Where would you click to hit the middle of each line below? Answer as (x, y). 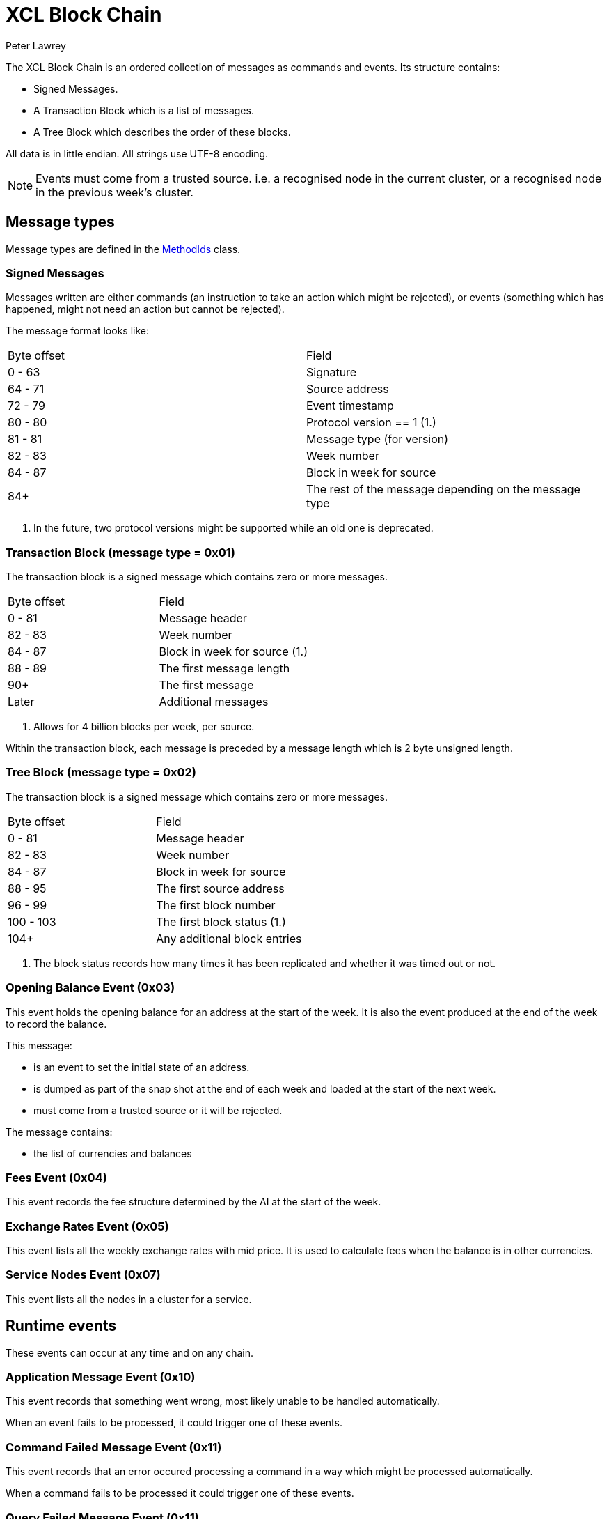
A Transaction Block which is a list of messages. (144, 110)
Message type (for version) (378, 439)
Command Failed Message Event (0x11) (114, 1447)
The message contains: (59, 1132)
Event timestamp (350, 406)
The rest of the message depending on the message (443, 489)
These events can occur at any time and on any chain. (129, 1352)
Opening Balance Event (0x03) (90, 988)
